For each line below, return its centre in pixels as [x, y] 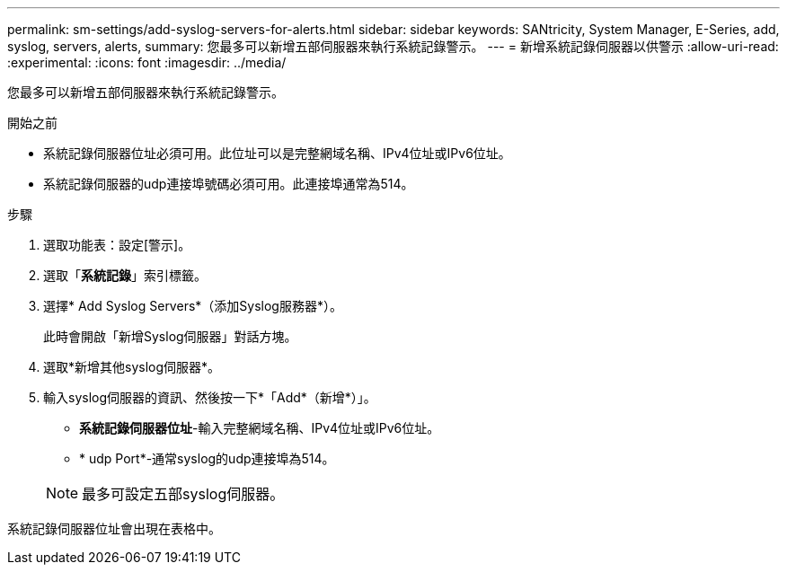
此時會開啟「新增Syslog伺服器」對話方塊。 [170, 336]
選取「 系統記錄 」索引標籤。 [125, 275]
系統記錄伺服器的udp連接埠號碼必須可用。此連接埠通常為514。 [229, 184]
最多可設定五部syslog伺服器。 [183, 494]
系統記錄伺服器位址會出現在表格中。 [114, 528]
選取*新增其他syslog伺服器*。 [132, 367]
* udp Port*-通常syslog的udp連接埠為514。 [207, 458]
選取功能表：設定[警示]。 [117, 245]
